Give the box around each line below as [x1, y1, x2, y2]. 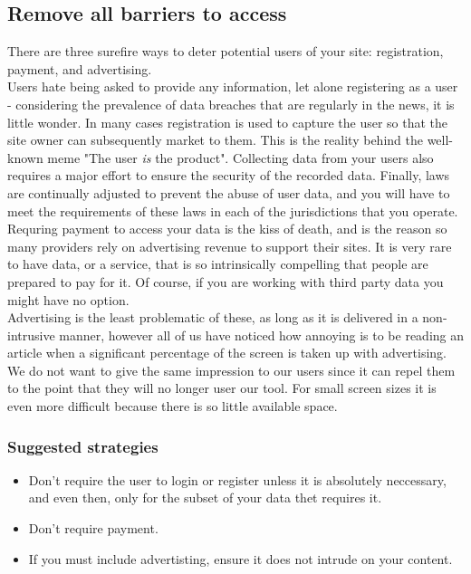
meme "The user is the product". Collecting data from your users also [47, 148, 434, 167]
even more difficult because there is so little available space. [7, 397, 338, 416]
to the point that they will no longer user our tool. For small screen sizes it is [7, 378, 437, 397]
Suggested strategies [7, 435, 159, 457]
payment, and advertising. [7, 59, 152, 78]
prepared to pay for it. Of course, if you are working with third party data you [7, 272, 444, 291]
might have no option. [7, 290, 130, 309]
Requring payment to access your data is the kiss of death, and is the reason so [7, 219, 447, 238]
